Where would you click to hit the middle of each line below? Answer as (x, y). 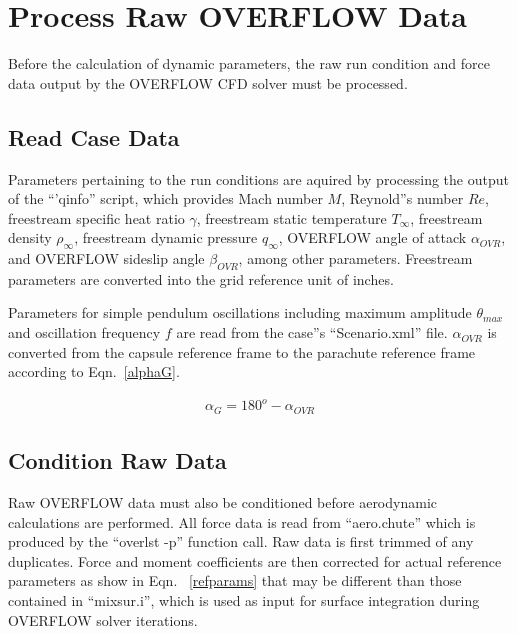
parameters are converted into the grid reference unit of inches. (201, 278)
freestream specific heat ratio (96, 217)
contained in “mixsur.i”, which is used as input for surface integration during (244, 600)
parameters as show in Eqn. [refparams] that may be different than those (235, 580)
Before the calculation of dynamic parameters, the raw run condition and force (249, 63)
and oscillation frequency (84, 332)
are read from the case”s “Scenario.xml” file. (312, 332)
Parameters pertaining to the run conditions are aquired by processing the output (258, 178)
